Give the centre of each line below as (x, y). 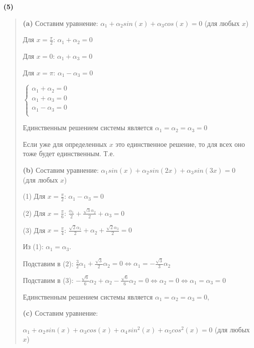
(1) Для (34, 196)
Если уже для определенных (65, 144)
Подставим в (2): (48, 263)
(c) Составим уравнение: (60, 313)
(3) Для (34, 230)
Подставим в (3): (48, 280)
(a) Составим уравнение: (60, 23)
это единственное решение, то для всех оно (180, 144)
